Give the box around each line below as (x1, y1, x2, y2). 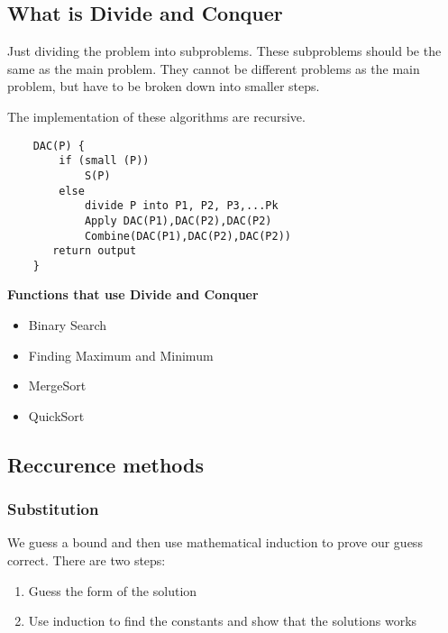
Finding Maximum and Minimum (28, 345, 214, 364)
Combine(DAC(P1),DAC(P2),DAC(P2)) (84, 229, 291, 243)
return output (52, 244, 137, 258)
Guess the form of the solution (28, 581, 197, 600)
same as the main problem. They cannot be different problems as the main (7, 59, 420, 78)
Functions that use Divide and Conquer (7, 285, 259, 304)
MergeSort (28, 376, 87, 395)
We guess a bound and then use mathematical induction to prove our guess (7, 533, 423, 552)
